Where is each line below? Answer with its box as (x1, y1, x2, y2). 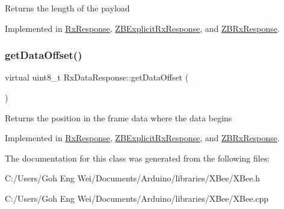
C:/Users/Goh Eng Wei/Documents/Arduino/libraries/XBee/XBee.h (5, 172, 261, 184)
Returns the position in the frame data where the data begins (5, 111, 232, 124)
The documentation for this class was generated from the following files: (5, 151, 270, 164)
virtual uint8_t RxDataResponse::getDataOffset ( (5, 71, 189, 83)
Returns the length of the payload (5, 2, 130, 14)
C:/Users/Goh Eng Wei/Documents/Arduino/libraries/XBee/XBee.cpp (5, 192, 269, 204)
